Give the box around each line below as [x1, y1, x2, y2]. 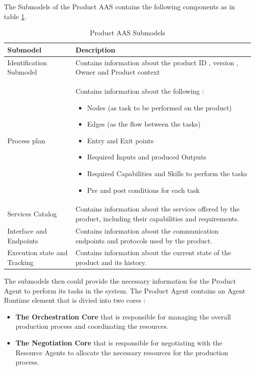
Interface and [7, 225, 47, 236]
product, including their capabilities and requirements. [76, 213, 239, 224]
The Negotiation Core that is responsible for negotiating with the [15, 338, 223, 347]
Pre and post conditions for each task [87, 185, 200, 195]
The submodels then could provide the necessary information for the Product [4, 276, 236, 286]
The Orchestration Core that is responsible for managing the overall [15, 311, 231, 321]
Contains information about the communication [76, 225, 219, 236]
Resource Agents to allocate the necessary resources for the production [15, 347, 229, 357]
